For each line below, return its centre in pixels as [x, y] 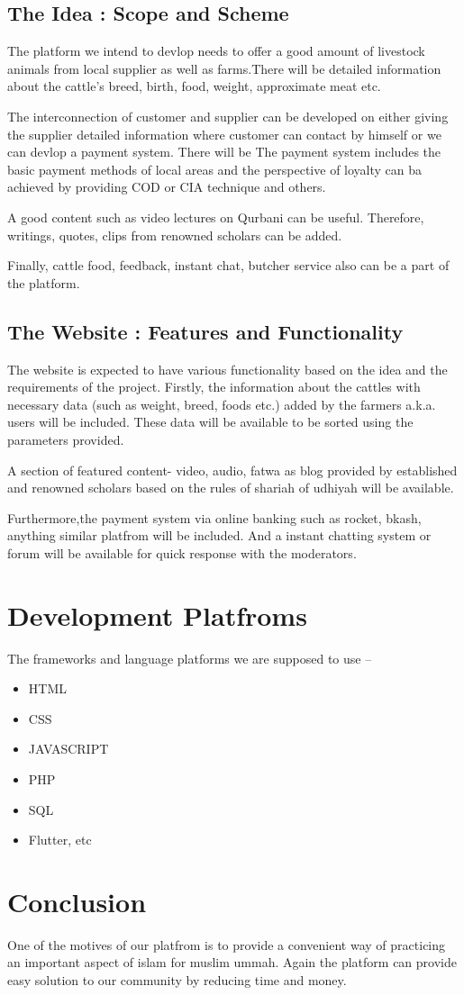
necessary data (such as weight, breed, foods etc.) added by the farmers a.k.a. [222, 404]
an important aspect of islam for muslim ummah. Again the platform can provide [232, 962]
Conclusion [77, 901]
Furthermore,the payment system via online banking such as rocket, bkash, [214, 517]
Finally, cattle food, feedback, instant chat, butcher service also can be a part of [228, 265]
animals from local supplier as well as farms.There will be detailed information [224, 68]
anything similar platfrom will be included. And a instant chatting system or [219, 535]
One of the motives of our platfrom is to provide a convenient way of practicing [227, 944]
